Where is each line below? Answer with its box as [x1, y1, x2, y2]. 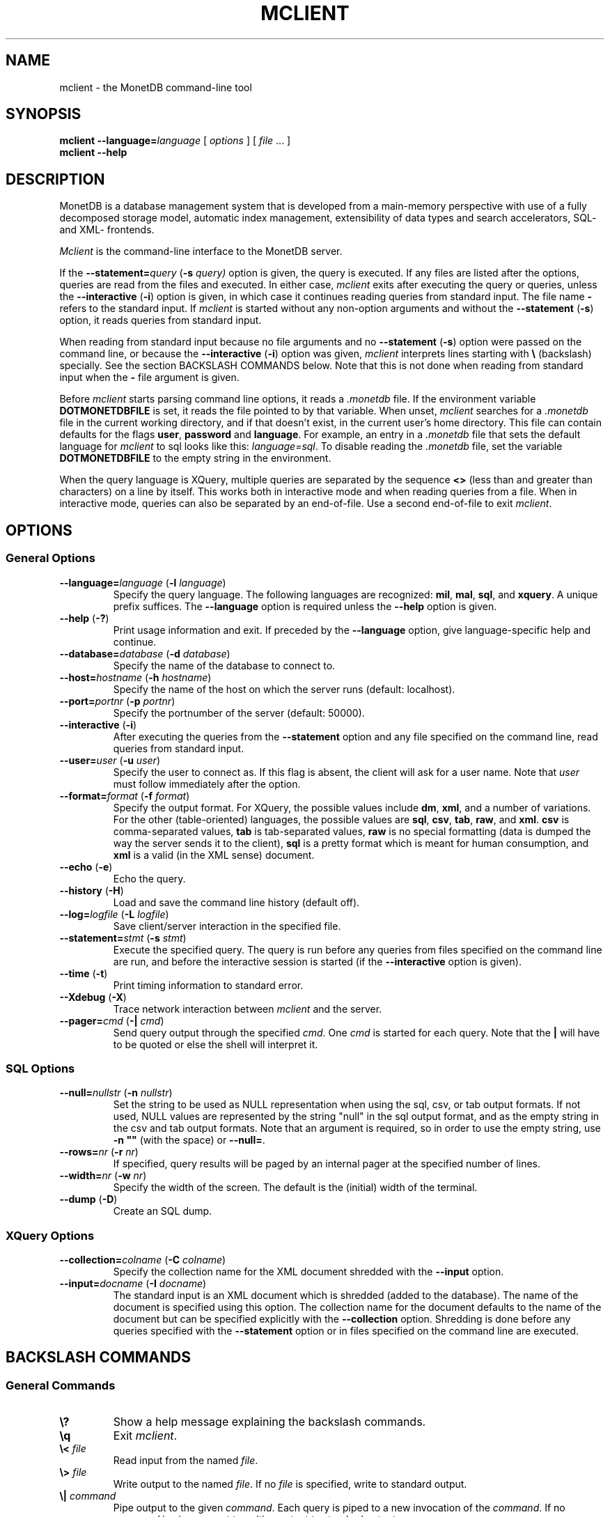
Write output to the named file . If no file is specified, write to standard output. [113, 1478, 467, 1491]
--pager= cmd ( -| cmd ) [59, 1014, 164, 1027]
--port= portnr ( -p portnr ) [59, 694, 175, 707]
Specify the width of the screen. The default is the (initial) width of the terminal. [113, 1181, 478, 1194]
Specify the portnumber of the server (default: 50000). [113, 706, 365, 719]
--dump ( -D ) [59, 1193, 118, 1206]
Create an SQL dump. [113, 1205, 212, 1218]
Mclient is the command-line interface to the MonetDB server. [59, 245, 343, 258]
